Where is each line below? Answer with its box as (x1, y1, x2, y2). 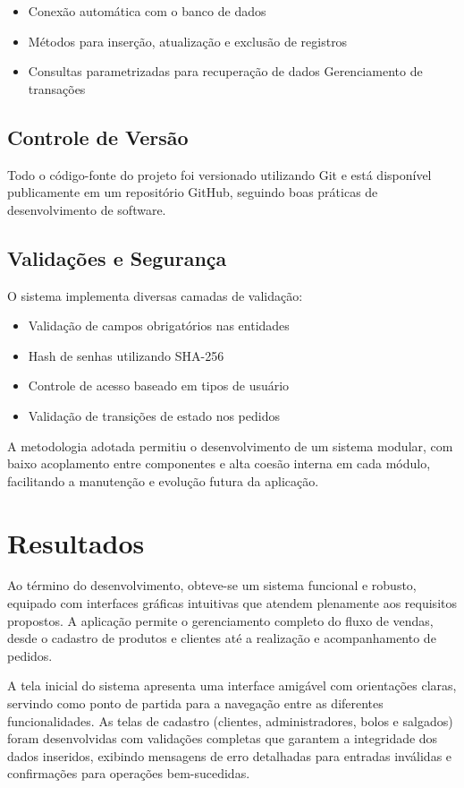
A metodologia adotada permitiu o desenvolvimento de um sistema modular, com (7, 436, 453, 455)
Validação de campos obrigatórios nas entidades (28, 316, 290, 335)
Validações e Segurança (7, 244, 227, 271)
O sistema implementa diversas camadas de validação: (7, 286, 303, 304)
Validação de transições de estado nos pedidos (28, 406, 280, 424)
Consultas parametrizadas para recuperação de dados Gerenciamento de (28, 62, 423, 81)
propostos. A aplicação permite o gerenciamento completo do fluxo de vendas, (7, 611, 434, 630)
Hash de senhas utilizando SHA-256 (28, 346, 224, 364)
